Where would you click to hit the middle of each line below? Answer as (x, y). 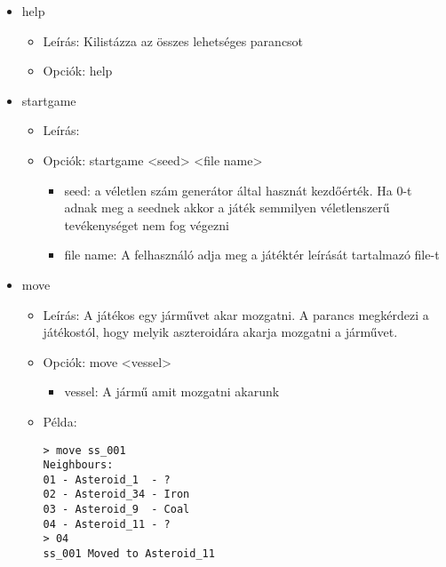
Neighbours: (78, 465)
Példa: (60, 421)
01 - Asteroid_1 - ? (107, 479)
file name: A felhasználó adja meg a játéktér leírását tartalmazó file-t (252, 255)
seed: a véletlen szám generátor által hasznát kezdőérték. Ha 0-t (238, 190)
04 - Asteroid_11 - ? (107, 524)
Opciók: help (78, 71)
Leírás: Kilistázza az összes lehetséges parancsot (173, 40)
